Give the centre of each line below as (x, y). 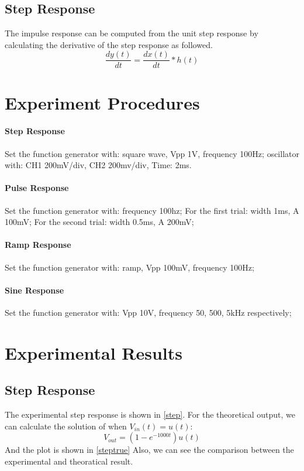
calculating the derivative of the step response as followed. (109, 44)
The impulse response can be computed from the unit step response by (132, 33)
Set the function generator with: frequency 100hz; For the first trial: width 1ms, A (152, 210)
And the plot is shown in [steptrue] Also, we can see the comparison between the (149, 450)
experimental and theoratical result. (69, 461)
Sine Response (34, 290)
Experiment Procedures (102, 102)
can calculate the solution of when (66, 426)
